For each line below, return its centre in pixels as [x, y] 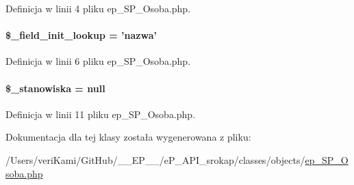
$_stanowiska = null [55, 88]
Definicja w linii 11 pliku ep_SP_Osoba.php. [101, 114]
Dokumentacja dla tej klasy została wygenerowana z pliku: [128, 137]
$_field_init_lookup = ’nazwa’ [81, 35]
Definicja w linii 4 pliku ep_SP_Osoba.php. [98, 8]
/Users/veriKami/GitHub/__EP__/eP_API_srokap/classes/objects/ [155, 159]
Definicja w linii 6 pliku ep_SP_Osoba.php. [98, 61]
